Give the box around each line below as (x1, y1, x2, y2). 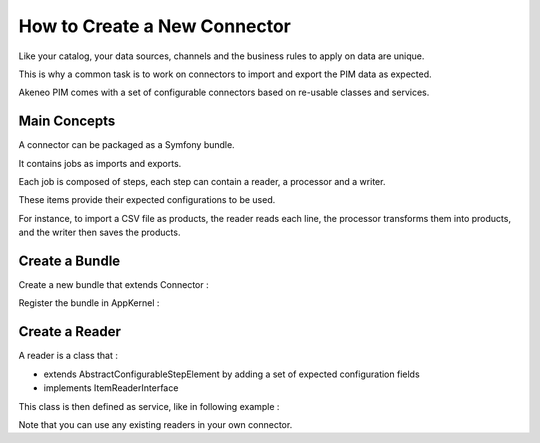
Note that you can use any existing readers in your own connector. (18, 418, 293, 430)
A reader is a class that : (18, 350, 119, 362)
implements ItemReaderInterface (43, 382, 179, 394)
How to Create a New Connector (18, 15, 292, 37)
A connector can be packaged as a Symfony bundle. (18, 139, 235, 151)
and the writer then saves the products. (18, 226, 181, 239)
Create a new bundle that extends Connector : (18, 279, 209, 291)
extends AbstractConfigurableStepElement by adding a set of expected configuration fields (43, 368, 420, 380)
